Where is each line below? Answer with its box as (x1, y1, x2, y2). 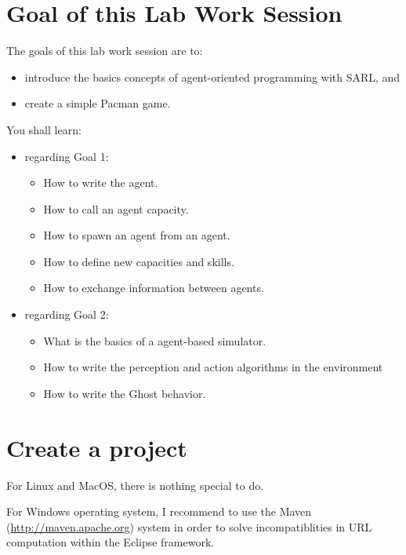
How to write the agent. (43, 174, 158, 191)
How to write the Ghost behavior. (43, 385, 206, 401)
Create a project (6, 431, 187, 463)
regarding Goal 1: (24, 148, 109, 164)
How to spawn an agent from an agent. (43, 227, 230, 243)
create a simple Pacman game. (24, 95, 171, 111)
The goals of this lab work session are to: (6, 42, 203, 59)
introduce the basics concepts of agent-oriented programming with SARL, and (24, 68, 401, 85)
